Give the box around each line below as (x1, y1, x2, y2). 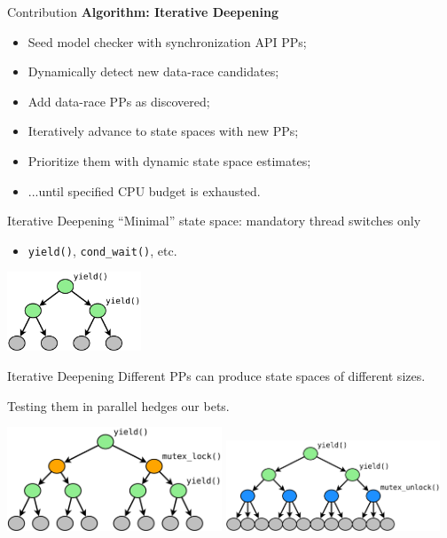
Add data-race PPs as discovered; (27, 91, 210, 110)
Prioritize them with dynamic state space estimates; (27, 151, 311, 170)
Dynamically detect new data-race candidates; (27, 62, 279, 81)
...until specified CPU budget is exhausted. (27, 181, 261, 200)
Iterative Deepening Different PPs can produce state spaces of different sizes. (7, 366, 426, 384)
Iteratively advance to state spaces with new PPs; (27, 122, 299, 140)
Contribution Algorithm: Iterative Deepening (7, 3, 278, 20)
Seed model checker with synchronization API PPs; (27, 32, 307, 51)
